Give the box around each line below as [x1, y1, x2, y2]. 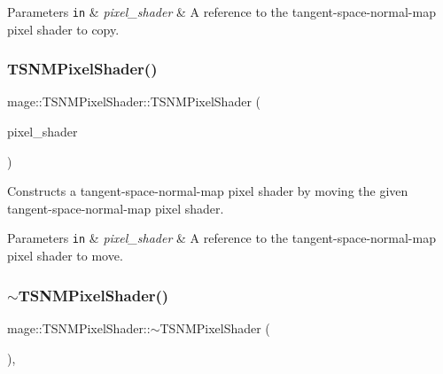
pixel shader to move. [7, 246, 123, 265]
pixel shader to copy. [7, 19, 120, 38]
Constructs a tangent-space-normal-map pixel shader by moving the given [7, 182, 408, 200]
